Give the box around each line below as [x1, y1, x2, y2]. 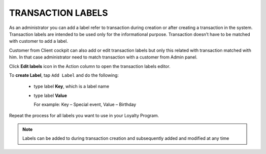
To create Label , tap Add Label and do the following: [9, 72, 119, 78]
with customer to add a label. [9, 38, 68, 44]
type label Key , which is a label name [33, 84, 109, 90]
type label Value [33, 92, 67, 98]
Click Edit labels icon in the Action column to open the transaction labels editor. [9, 63, 171, 69]
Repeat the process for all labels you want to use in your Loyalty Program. [9, 113, 159, 119]
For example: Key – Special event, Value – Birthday [33, 101, 136, 108]
